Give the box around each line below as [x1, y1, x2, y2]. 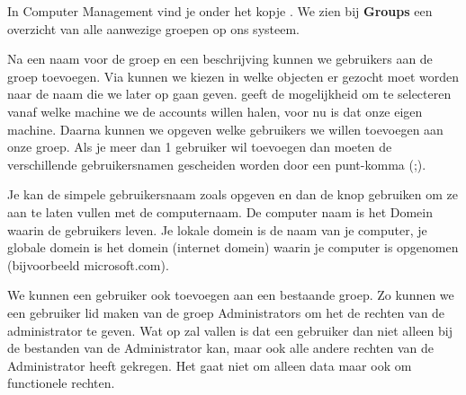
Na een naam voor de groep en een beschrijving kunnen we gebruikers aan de [7, 49, 433, 68]
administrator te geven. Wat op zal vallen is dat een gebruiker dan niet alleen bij [7, 320, 453, 339]
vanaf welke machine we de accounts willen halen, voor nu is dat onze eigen [7, 101, 423, 120]
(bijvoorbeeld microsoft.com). [7, 255, 169, 274]
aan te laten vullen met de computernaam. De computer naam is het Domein [7, 202, 434, 221]
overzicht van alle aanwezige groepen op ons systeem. [7, 19, 300, 38]
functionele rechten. [7, 373, 115, 392]
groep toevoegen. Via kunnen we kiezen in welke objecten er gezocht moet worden [7, 66, 460, 85]
